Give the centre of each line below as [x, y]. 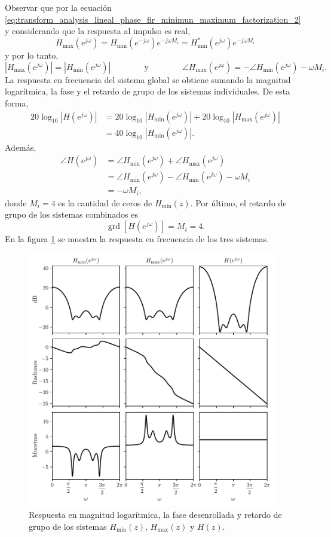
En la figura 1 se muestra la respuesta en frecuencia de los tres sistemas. [137, 239]
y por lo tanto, [32, 55]
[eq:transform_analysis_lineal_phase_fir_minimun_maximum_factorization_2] [153, 19]
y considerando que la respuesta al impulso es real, [98, 31]
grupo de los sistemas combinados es [71, 214]
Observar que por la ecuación [58, 7]
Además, [21, 147]
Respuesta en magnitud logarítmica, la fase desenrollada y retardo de [155, 514]
